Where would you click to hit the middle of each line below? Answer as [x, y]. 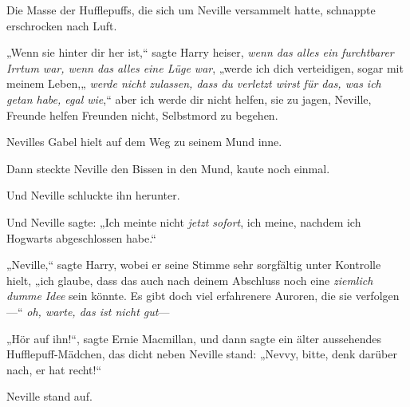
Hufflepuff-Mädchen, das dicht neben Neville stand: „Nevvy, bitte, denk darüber [202, 354]
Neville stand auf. [49, 396]
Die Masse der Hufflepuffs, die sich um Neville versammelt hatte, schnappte [191, 10]
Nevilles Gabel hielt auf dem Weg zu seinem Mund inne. [144, 142]
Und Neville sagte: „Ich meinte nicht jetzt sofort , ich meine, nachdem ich [184, 221]
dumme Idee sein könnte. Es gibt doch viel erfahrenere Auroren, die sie [179, 296]
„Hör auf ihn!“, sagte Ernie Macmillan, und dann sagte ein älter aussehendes [194, 338]
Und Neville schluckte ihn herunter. [93, 195]
